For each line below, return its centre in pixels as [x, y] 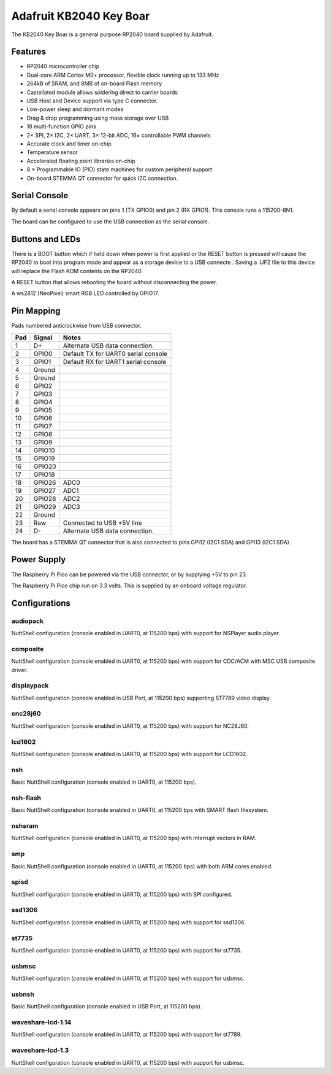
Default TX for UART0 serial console [115, 353]
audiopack [28, 621]
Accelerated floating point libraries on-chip [81, 161]
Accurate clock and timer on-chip [69, 144]
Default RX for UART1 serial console [115, 361]
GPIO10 [44, 450]
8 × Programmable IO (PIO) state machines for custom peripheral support [120, 169]
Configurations [41, 603]
